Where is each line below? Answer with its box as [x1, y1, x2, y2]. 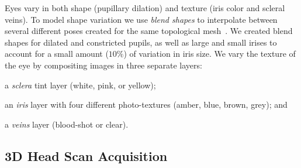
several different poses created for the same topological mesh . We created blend [5, 25, 293, 37]
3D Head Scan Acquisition [5, 146, 168, 164]
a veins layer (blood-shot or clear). [5, 118, 129, 130]
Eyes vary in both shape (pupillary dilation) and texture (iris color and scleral [5, 2, 285, 13]
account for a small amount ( [5, 47, 109, 60]
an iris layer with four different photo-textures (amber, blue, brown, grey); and [5, 98, 288, 111]
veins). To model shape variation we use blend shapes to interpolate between [5, 13, 278, 25]
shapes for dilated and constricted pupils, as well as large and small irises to [5, 36, 277, 48]
